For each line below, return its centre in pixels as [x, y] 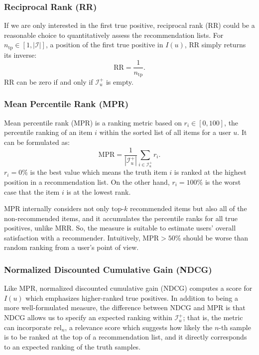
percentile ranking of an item [48, 132]
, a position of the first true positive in [104, 45]
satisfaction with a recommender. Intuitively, [72, 237]
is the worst [223, 181]
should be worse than [216, 237]
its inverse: [20, 55]
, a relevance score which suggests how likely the [139, 327]
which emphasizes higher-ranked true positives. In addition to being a [132, 297]
